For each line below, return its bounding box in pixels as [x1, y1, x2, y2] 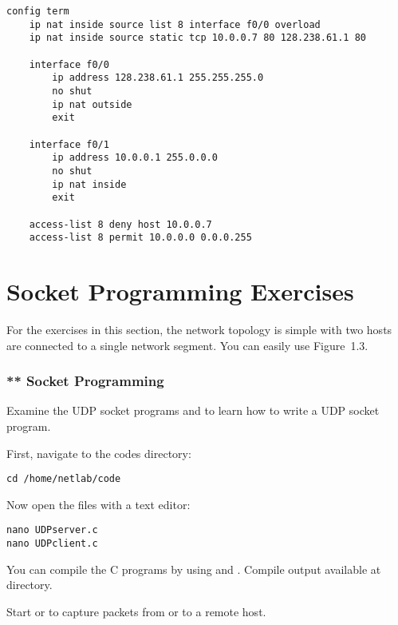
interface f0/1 [29, 138, 109, 150]
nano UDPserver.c [6, 524, 98, 536]
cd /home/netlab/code [6, 473, 121, 485]
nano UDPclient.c [6, 538, 98, 550]
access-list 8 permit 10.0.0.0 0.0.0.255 [29, 232, 252, 244]
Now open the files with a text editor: [6, 496, 191, 512]
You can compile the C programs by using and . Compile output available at [6, 560, 381, 577]
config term [6, 6, 69, 17]
